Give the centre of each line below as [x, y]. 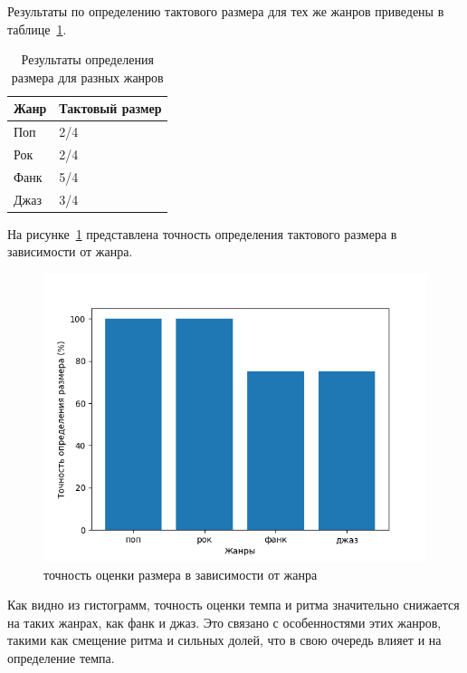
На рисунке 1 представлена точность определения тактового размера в [202, 233]
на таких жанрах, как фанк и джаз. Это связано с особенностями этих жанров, [224, 622]
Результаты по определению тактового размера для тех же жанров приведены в [226, 11]
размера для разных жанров [87, 77]
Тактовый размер [110, 108]
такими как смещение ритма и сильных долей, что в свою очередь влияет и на [224, 640]
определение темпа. [61, 658]
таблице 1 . [37, 29]
